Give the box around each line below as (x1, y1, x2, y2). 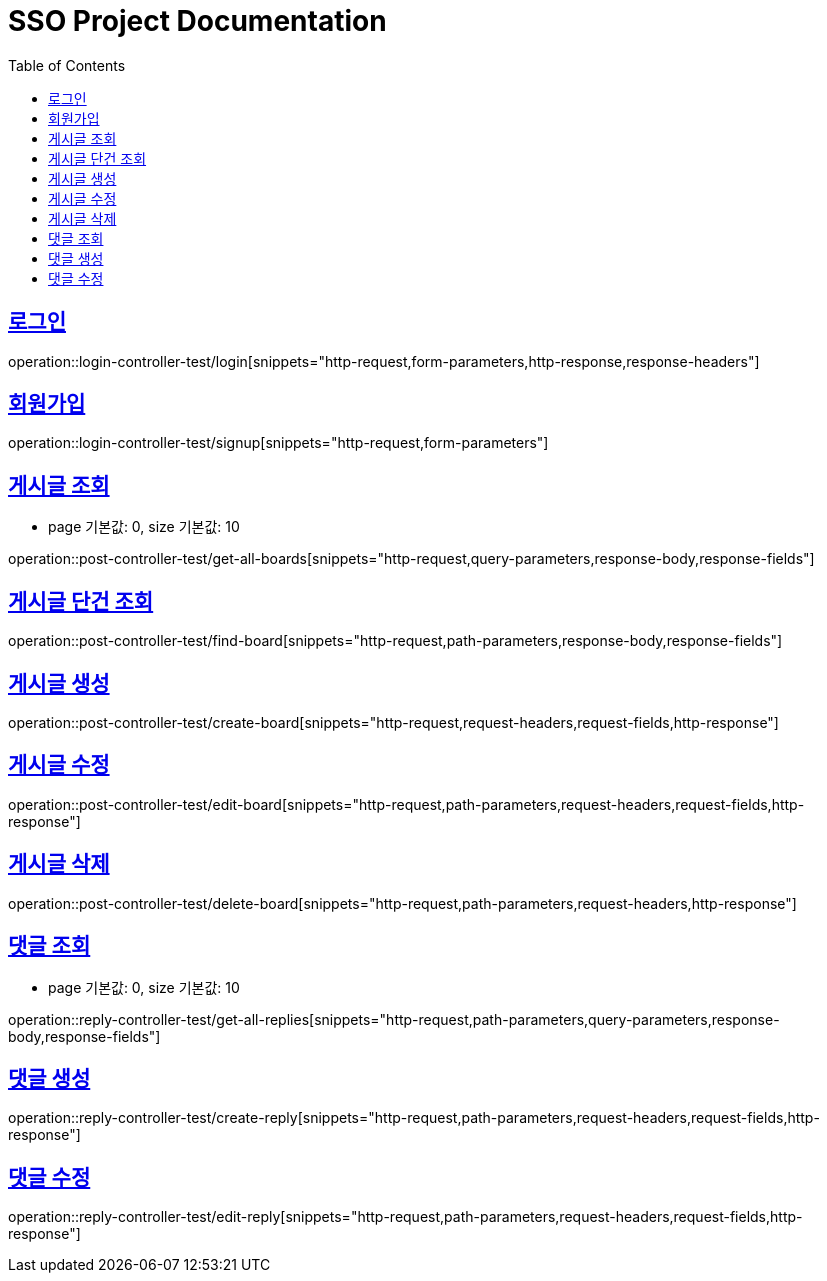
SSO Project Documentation (8, 4, 387, 38)
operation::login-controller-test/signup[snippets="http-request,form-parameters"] (8, 434, 549, 452)
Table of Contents (8, 56, 126, 74)
